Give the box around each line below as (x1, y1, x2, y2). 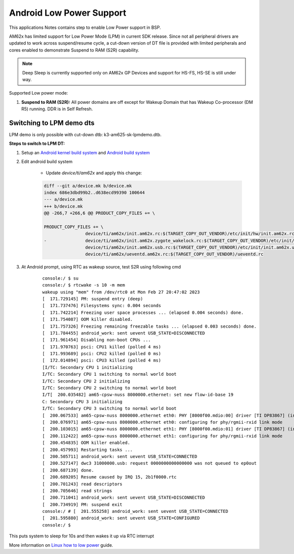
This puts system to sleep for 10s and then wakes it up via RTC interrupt (9, 533, 154, 539)
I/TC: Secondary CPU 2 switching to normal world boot (42, 385, 177, 391)
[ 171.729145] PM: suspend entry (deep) (42, 296, 143, 301)
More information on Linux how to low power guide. (9, 542, 114, 548)
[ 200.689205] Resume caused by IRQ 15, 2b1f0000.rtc (42, 474, 177, 480)
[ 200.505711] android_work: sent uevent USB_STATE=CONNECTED (42, 454, 197, 459)
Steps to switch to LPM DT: (9, 141, 65, 146)
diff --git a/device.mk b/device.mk (44, 183, 132, 189)
